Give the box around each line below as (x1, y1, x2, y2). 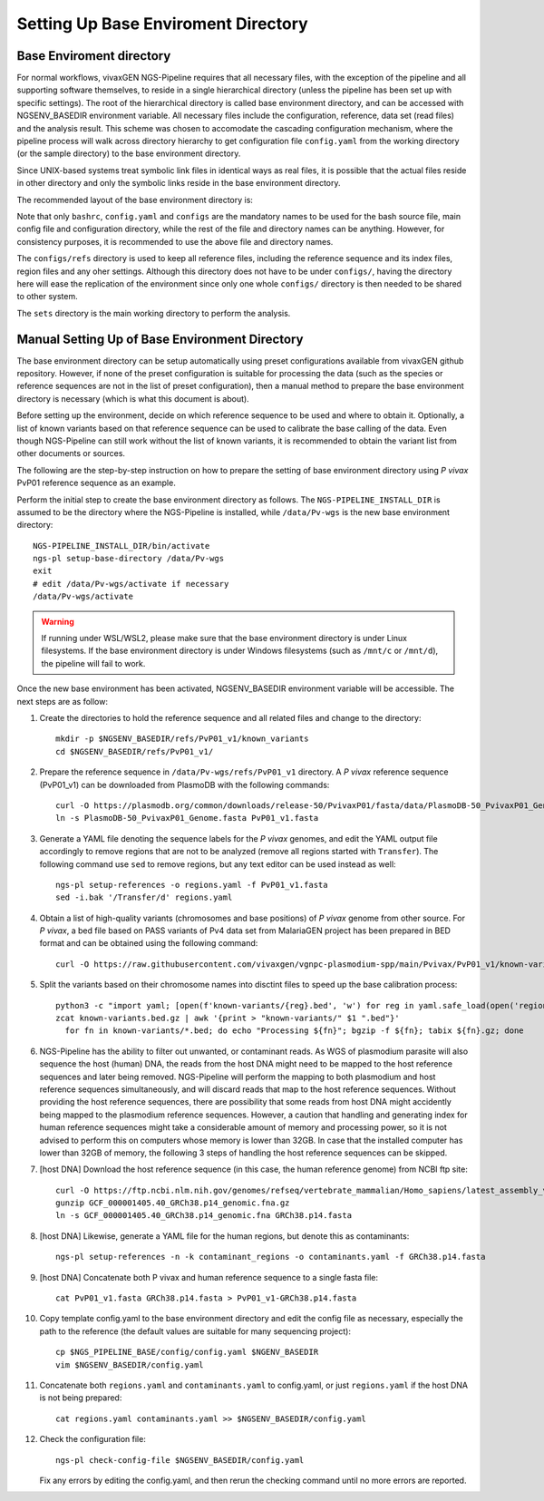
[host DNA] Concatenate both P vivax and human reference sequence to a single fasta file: (39, 1272, 379, 1282)
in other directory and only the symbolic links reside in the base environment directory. (16, 178, 341, 189)
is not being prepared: (39, 1392, 122, 1403)
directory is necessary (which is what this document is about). (16, 393, 249, 404)
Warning (41, 616, 74, 627)
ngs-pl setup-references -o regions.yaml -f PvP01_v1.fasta (55, 880, 328, 890)
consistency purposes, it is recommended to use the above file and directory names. (16, 236, 334, 247)
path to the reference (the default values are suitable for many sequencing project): (39, 1325, 351, 1337)
